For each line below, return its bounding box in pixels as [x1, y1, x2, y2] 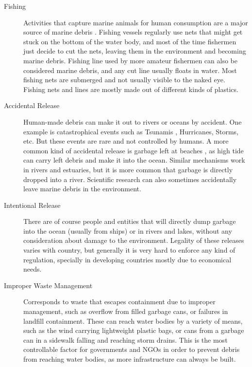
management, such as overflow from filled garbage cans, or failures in [23, 306, 228, 316]
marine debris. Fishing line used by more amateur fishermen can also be [23, 55, 237, 65]
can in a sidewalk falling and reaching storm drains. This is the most [23, 334, 228, 345]
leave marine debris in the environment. [23, 183, 141, 194]
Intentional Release [4, 200, 61, 210]
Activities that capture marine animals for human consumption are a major [23, 17, 248, 27]
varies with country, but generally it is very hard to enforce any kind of [23, 245, 235, 255]
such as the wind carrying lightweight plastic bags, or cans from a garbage [23, 325, 244, 335]
